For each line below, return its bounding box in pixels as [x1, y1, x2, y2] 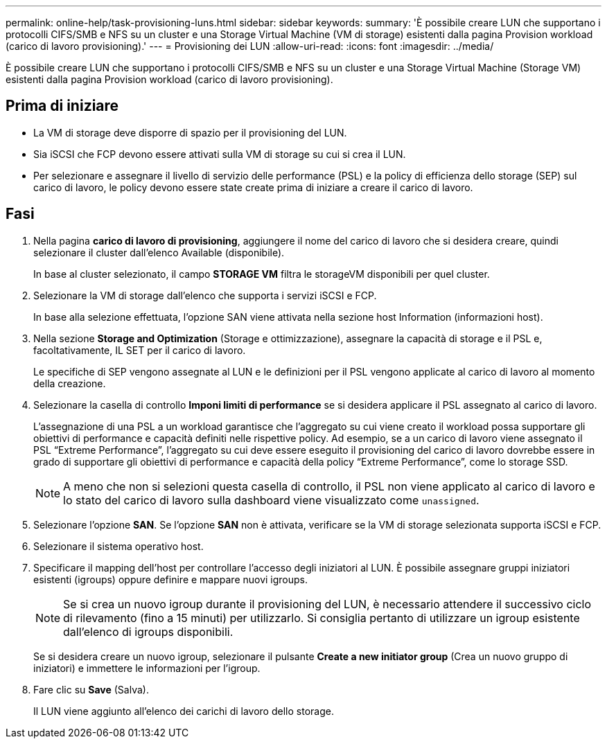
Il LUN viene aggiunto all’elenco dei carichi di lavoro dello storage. [33, 705, 334, 717]
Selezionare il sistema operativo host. [33, 540, 204, 552]
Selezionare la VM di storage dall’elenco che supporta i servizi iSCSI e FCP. [33, 289, 377, 301]
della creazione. [33, 377, 106, 389]
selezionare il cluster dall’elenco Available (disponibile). [33, 246, 285, 258]
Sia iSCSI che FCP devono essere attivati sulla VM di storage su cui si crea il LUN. [33, 148, 406, 160]
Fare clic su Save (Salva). [33, 683, 149, 696]
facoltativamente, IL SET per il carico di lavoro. [33, 344, 246, 356]
